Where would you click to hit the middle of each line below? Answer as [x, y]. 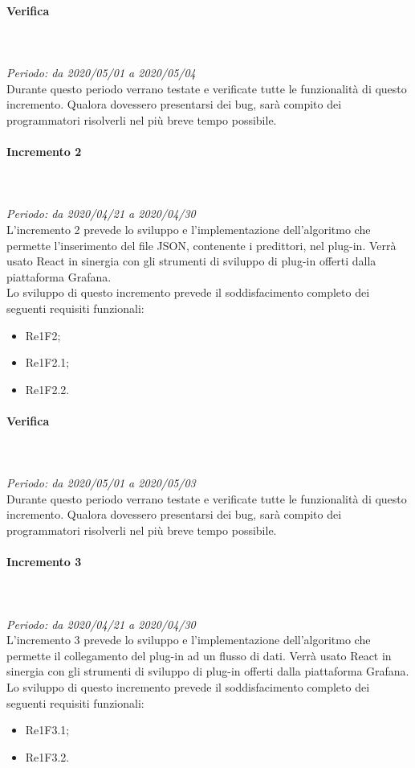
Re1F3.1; [47, 730]
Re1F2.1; [47, 362]
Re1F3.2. [47, 756]
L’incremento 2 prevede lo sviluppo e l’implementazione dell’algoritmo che [189, 229]
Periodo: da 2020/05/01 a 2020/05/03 [101, 483]
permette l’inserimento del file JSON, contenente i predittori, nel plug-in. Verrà [201, 245]
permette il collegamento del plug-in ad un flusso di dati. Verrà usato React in [199, 655]
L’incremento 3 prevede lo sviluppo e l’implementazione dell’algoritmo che [189, 640]
